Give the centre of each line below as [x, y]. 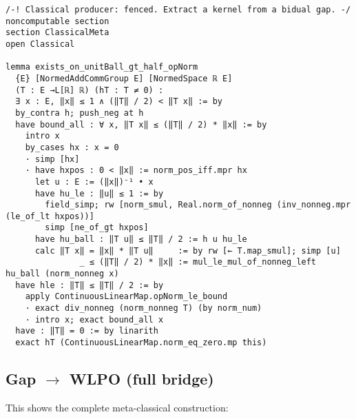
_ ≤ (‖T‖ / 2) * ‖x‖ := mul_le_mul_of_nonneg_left [198, 262]
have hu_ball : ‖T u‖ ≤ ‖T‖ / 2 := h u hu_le [141, 239]
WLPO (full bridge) [142, 379]
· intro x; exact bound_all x [94, 319]
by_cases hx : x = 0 [72, 147]
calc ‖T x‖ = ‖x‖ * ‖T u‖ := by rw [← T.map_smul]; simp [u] [188, 251]
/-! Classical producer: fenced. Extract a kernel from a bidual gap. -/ [178, 10]
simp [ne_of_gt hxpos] [97, 228]
